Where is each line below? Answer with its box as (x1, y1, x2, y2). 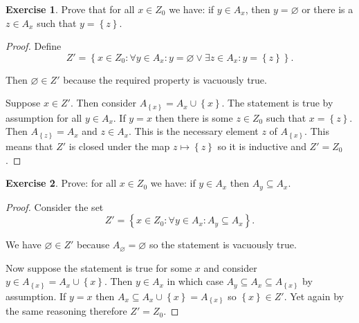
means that (6, 139, 53, 153)
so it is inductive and (217, 139, 306, 153)
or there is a (302, 2, 353, 16)
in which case (167, 274, 223, 288)
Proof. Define (6, 39, 62, 53)
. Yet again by (284, 288, 344, 303)
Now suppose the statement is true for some (6, 260, 192, 275)
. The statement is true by (221, 95, 333, 110)
